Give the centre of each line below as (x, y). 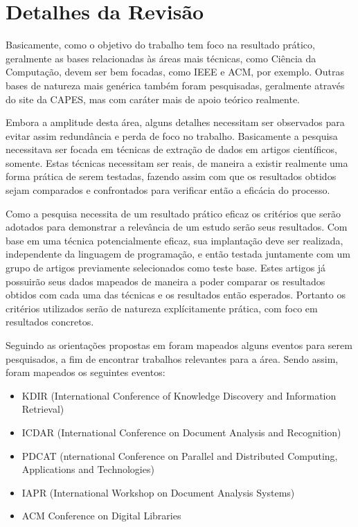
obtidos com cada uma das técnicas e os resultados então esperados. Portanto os (176, 295)
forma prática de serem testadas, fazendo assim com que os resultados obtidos (171, 176)
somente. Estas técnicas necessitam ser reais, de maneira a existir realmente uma (177, 162)
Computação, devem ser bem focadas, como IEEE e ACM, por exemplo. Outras (175, 72)
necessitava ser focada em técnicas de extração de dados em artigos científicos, (171, 149)
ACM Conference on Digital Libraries (101, 516)
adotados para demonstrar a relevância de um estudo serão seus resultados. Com (177, 227)
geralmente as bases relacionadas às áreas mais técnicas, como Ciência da (161, 58)
